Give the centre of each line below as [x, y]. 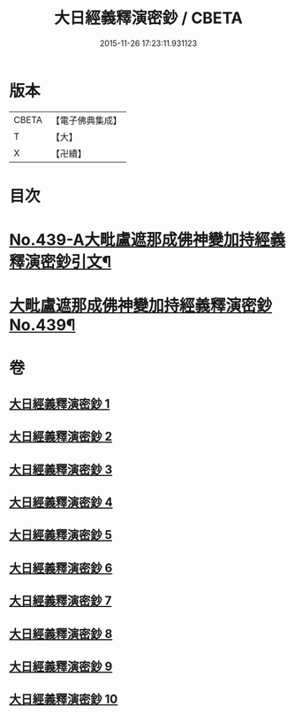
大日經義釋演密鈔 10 [64, 700]
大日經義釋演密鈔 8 [61, 634]
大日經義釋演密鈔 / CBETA [148, 18]
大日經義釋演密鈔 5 [61, 535]
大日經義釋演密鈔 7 [61, 601]
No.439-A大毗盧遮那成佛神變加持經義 [147, 240]
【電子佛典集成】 [86, 120]
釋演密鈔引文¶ [61, 262]
